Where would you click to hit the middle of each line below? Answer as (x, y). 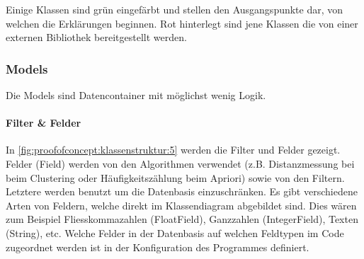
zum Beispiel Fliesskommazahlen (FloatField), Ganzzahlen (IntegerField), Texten (182, 219)
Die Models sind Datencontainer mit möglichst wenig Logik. (136, 95)
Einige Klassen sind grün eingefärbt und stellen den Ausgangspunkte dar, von (175, 9)
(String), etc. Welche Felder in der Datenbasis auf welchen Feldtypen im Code (175, 232)
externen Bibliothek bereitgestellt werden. (96, 37)
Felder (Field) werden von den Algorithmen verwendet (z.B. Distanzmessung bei (180, 163)
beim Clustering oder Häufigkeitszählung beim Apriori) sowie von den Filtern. (175, 177)
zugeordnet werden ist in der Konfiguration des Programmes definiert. (158, 247)
